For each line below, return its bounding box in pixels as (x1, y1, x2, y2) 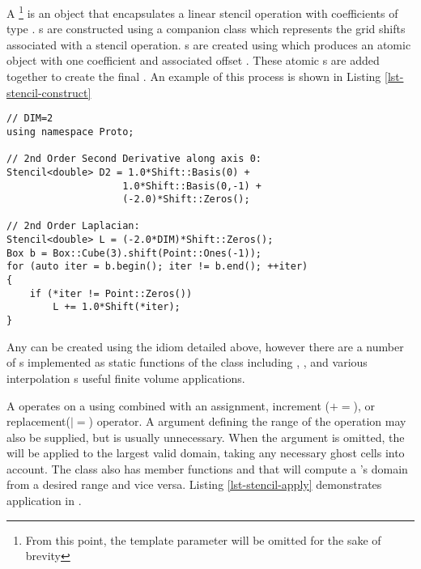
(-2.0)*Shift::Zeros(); (122, 193, 250, 206)
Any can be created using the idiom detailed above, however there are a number (6, 338, 404, 355)
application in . (6, 492, 82, 509)
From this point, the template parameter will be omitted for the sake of (25, 531, 381, 548)
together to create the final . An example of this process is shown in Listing (6, 68, 381, 85)
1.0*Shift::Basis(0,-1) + (122, 180, 262, 192)
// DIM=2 (6, 113, 53, 125)
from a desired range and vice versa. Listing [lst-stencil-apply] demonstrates (6, 476, 382, 493)
